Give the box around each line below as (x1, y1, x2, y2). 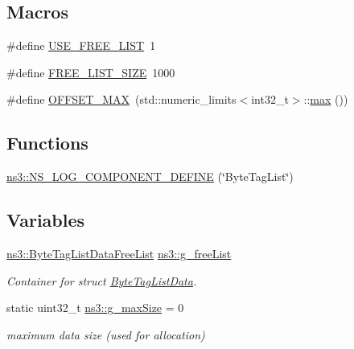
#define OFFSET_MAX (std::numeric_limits (6, 91, 237, 108)
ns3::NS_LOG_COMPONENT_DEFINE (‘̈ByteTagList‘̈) (6, 168, 294, 185)
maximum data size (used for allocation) (6, 326, 205, 343)
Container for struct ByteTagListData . (6, 272, 197, 289)
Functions (6, 130, 88, 155)
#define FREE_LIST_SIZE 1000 (6, 64, 175, 80)
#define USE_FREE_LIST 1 (6, 37, 156, 54)
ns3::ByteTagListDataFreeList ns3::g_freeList (6, 244, 232, 261)
